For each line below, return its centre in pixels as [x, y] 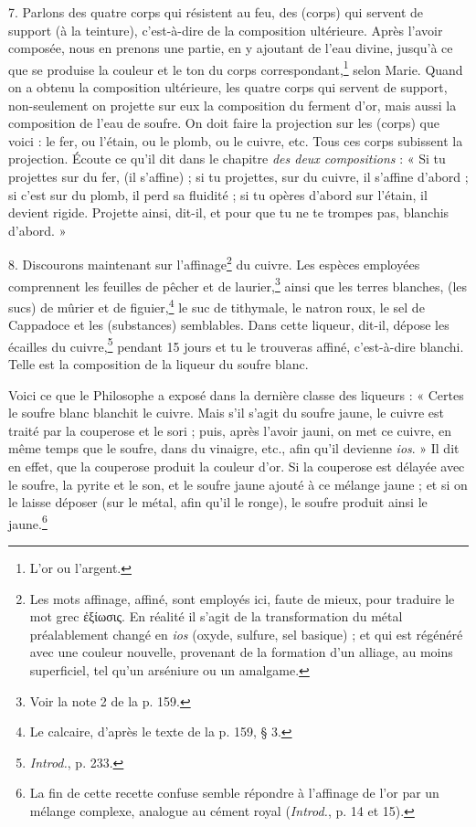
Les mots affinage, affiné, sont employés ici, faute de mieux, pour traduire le [242, 598]
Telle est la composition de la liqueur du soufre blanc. [159, 363]
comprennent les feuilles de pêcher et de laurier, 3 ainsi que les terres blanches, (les [238, 284]
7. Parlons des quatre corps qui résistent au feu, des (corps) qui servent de [216, 12]
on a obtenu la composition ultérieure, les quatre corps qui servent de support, [228, 87]
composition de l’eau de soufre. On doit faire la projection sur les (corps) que [224, 123]
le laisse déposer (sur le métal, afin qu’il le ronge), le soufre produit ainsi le [218, 502]
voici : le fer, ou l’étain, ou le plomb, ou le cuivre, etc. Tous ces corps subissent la [236, 140]
